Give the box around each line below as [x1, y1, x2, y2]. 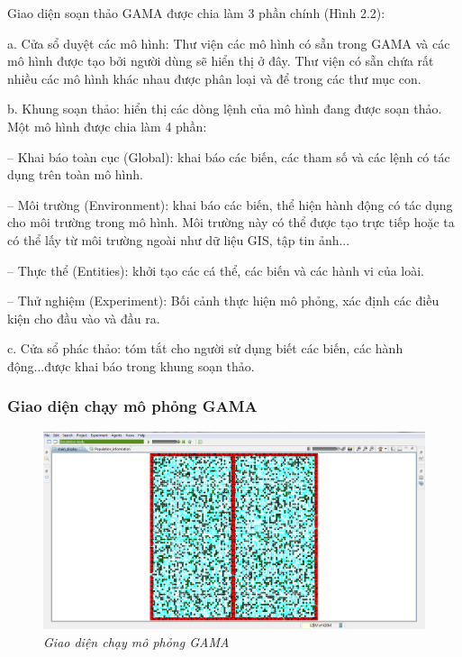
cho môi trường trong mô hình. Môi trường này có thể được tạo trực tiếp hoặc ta [7, 213, 455, 232]
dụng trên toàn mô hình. [7, 165, 143, 184]
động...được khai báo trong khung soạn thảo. [7, 356, 255, 375]
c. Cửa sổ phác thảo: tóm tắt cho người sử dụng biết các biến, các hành [7, 339, 403, 358]
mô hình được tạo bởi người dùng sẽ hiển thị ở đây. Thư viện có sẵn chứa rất [7, 51, 434, 70]
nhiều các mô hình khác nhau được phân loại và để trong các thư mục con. [7, 68, 421, 87]
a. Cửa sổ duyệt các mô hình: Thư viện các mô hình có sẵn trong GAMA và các [7, 33, 450, 52]
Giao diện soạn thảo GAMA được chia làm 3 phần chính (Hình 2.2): [7, 4, 385, 22]
